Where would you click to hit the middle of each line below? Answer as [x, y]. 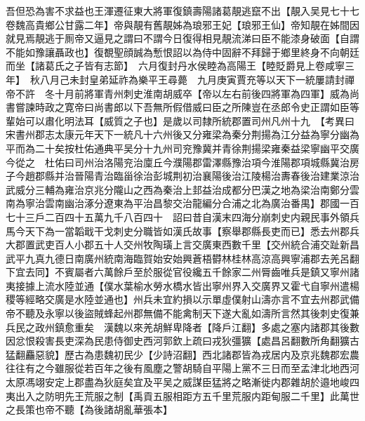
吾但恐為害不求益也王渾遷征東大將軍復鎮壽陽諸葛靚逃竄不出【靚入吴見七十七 [182, 11]
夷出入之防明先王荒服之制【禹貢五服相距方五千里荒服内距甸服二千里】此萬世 [182, 395]
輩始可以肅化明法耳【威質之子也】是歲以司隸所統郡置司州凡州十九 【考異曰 [180, 120]
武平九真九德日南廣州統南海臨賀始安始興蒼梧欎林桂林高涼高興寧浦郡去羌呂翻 [182, 258]
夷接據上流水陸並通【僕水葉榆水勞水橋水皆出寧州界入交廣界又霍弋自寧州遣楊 [182, 285]
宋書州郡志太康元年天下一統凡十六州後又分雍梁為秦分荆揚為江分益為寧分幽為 [182, 134]
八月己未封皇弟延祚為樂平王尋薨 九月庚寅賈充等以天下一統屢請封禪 [197, 79]
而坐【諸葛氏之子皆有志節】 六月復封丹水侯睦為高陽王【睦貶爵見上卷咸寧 [175, 66]
